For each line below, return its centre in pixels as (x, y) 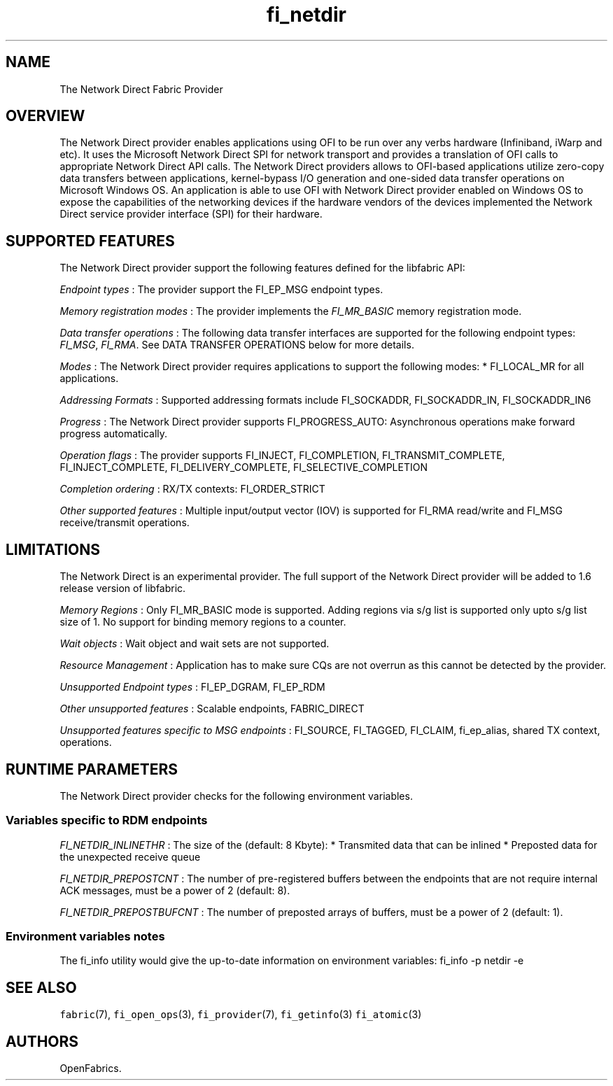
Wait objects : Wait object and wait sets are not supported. (195, 644)
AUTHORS (42, 1041)
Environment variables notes (85, 937)
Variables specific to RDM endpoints (107, 820)
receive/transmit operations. (125, 523)
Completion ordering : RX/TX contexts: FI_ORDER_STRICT (192, 489)
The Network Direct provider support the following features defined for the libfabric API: (262, 268)
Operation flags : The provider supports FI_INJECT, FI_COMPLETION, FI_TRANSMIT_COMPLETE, (282, 456)
